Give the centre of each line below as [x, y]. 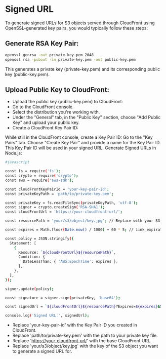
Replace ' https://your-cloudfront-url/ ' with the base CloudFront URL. [82, 341]
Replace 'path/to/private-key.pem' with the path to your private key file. [85, 336]
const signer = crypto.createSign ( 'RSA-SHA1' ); [55, 207]
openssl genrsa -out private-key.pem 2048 [49, 55]
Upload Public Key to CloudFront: [57, 90]
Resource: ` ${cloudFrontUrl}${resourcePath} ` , [67, 252]
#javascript [17, 162]
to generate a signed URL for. [42, 351]
